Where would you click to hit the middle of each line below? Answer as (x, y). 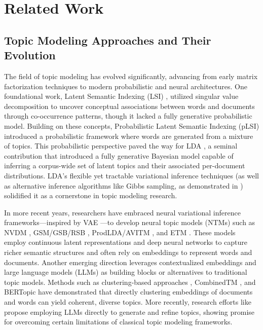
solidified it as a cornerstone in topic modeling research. (91, 195)
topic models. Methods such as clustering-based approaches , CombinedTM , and (130, 282)
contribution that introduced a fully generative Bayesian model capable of (119, 155)
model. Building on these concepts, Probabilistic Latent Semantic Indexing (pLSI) (132, 125)
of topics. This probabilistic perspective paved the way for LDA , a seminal (121, 146)
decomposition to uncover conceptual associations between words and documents (129, 106)
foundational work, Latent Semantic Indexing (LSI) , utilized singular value (121, 96)
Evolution (30, 55)
